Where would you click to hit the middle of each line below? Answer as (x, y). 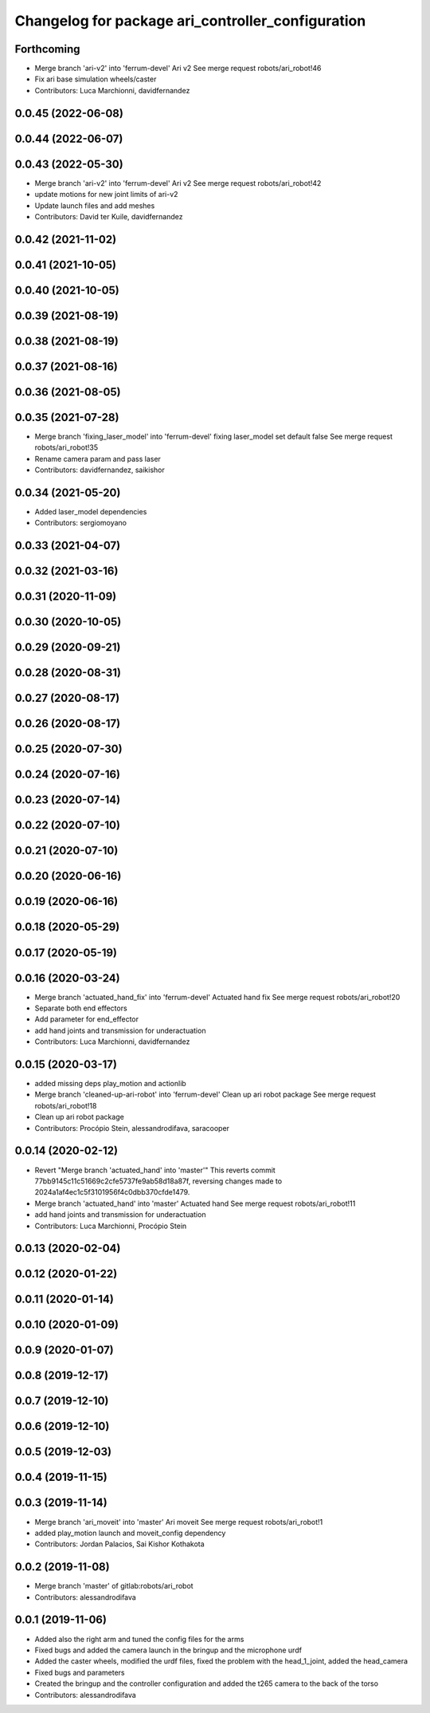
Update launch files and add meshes (95, 205)
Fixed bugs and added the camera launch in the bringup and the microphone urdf (168, 1650)
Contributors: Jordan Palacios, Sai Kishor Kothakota (119, 1544)
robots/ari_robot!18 (66, 1105)
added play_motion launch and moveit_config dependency (130, 1533)
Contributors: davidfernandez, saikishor (100, 470)
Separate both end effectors (81, 1008)
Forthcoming (47, 49)
